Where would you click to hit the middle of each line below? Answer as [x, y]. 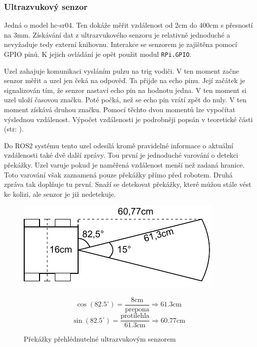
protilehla [135, 316]
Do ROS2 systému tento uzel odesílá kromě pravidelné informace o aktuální [119, 145]
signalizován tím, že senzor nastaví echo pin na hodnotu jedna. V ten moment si [125, 90]
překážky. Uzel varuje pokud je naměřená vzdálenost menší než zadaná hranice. [124, 165]
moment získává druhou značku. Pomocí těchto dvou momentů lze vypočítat [120, 109]
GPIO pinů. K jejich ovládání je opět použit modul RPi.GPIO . [98, 54]
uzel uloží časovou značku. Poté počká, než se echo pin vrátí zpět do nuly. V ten [125, 100]
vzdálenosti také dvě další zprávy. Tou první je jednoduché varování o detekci [121, 155]
